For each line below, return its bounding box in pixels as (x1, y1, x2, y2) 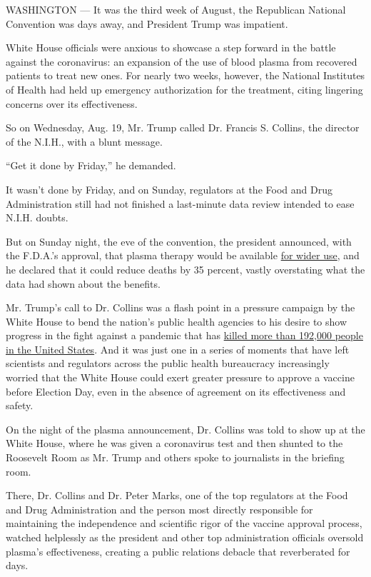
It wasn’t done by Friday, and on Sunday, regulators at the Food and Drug (6, 181, 332, 196)
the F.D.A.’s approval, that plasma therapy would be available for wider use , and (6, 248, 360, 263)
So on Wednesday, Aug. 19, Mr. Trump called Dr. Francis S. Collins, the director (6, 120, 360, 135)
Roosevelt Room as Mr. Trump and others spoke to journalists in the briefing (6, 450, 345, 465)
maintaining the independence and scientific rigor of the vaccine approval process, (6, 516, 362, 531)
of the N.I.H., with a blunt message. (6, 134, 163, 149)
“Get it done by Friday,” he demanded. (6, 158, 176, 173)
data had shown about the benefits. (6, 276, 161, 291)
